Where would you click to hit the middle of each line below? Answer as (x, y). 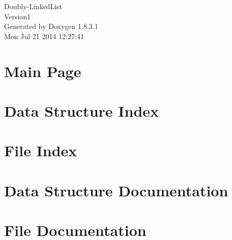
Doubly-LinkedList (33, 6)
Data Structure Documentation (116, 190)
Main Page (43, 71)
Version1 (18, 16)
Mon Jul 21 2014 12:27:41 (44, 36)
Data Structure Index (82, 110)
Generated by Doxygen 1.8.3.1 (51, 26)
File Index (41, 150)
